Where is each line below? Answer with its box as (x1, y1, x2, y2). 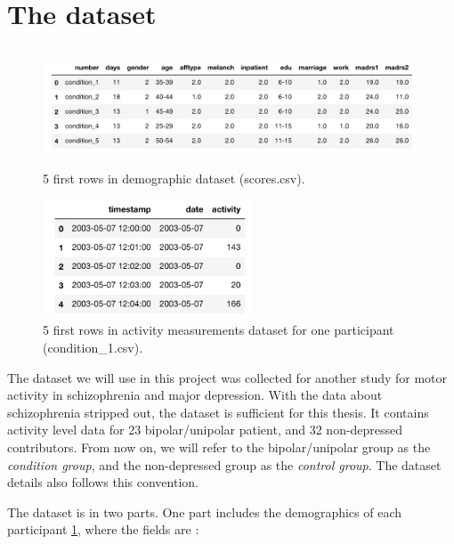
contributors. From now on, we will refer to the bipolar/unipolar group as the (7, 438, 431, 457)
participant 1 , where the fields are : (7, 520, 199, 539)
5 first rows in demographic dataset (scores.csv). (43, 169, 305, 187)
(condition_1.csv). (43, 338, 143, 357)
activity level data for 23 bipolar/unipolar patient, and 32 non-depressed (7, 420, 403, 439)
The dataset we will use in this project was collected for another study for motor (7, 368, 448, 386)
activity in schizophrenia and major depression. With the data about (7, 386, 383, 404)
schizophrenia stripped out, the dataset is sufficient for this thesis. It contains (7, 402, 429, 421)
